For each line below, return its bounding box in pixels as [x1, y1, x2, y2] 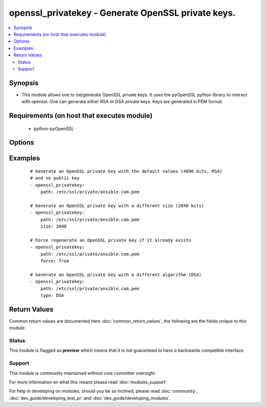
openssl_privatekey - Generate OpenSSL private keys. [9, 7, 236, 18]
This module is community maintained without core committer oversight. [9, 370, 156, 376]
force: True [40, 258, 69, 264]
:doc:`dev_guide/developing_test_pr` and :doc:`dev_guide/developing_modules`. [9, 395, 171, 401]
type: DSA [40, 293, 64, 298]
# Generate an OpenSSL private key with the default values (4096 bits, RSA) [30, 169, 223, 174]
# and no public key [30, 175, 80, 181]
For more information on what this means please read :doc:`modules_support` [9, 379, 167, 385]
